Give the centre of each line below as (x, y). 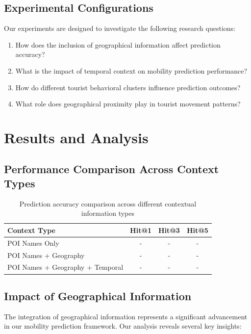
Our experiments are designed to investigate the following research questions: (120, 28)
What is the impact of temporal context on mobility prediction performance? (131, 70)
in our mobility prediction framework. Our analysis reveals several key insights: (123, 326)
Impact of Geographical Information (98, 295)
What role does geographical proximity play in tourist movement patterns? (128, 104)
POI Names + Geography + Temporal (65, 267)
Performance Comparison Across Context (112, 168)
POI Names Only (33, 243)
